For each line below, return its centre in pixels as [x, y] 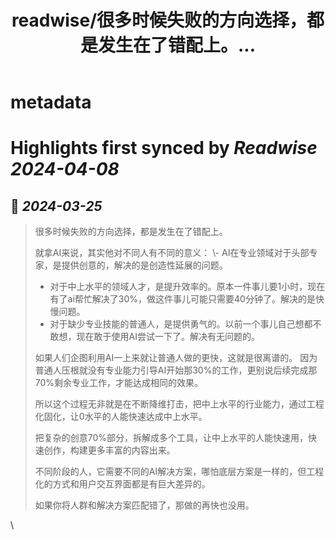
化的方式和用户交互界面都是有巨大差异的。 [122, 484]
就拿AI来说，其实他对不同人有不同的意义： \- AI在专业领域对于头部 [172, 253]
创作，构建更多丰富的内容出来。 [109, 450]
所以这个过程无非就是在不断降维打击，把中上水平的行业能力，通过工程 [179, 404]
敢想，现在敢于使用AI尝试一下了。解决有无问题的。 [155, 337]
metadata [51, 102]
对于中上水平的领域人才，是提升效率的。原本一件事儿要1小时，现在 [187, 287]
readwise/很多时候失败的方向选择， [159, 20]
